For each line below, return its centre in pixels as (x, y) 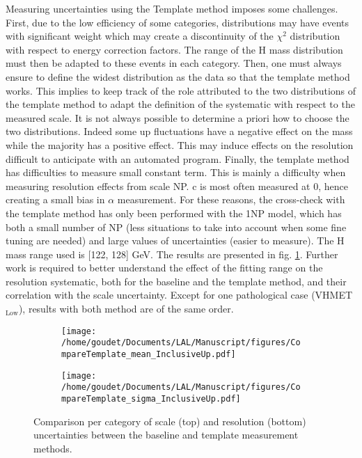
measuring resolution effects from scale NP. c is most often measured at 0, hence (177, 185)
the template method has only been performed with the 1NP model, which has (174, 213)
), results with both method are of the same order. (126, 309)
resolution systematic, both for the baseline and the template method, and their (176, 281)
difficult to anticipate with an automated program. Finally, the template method (178, 158)
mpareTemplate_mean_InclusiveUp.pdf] (149, 354)
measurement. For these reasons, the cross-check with (231, 199)
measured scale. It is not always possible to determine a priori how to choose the (178, 117)
